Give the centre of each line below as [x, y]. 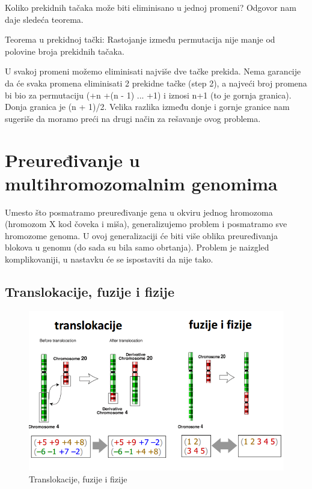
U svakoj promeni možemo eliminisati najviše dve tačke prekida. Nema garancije [153, 71]
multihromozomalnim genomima [141, 183]
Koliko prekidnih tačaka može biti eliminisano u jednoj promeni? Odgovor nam [151, 7]
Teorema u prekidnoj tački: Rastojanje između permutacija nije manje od [140, 39]
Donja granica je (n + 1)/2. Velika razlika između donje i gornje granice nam [147, 107]
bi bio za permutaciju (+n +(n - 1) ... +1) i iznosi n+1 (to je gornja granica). [148, 95]
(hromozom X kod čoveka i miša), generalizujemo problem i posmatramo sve [146, 224]
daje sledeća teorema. [44, 19]
